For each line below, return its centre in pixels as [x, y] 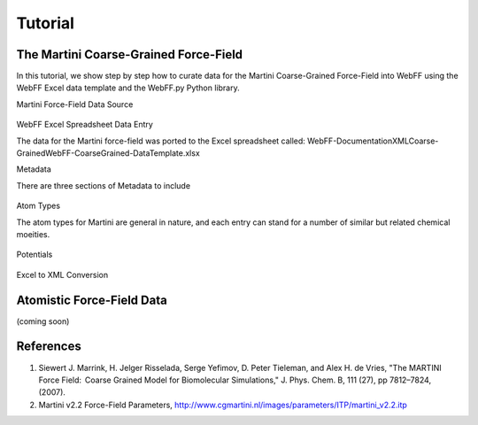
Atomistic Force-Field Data [92, 300]
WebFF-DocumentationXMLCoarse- [373, 141]
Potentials [35, 255]
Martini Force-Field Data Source [75, 104]
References [49, 347]
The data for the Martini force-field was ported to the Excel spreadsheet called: [161, 141]
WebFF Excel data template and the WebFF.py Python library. [128, 88]
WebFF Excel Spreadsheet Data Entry [85, 125]
